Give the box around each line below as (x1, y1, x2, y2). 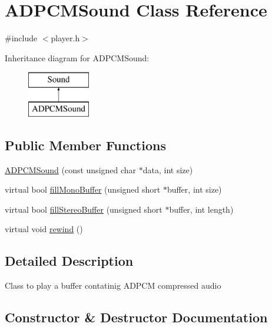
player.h (51, 32, 80, 44)
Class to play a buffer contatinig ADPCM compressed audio (5, 279, 221, 292)
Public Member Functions (5, 136, 166, 154)
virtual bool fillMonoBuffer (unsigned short (5, 183, 161, 196)
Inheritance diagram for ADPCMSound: (5, 51, 150, 64)
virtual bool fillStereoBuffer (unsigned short (5, 203, 162, 215)
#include (5, 32, 38, 44)
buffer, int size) (167, 183, 222, 196)
